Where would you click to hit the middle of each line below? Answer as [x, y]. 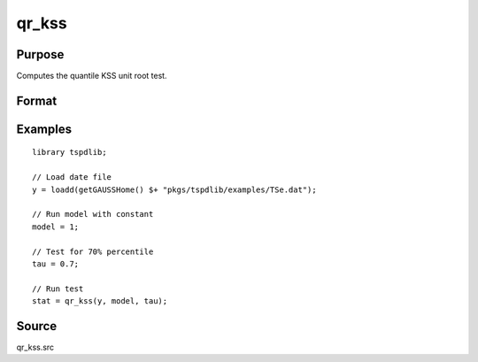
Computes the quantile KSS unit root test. [92, 76]
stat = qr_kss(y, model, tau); [100, 301]
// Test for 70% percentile [93, 251]
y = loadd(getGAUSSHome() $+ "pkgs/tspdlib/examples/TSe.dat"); [175, 189]
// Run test [58, 289]
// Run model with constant [93, 214]
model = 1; [56, 227]
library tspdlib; [69, 152]
